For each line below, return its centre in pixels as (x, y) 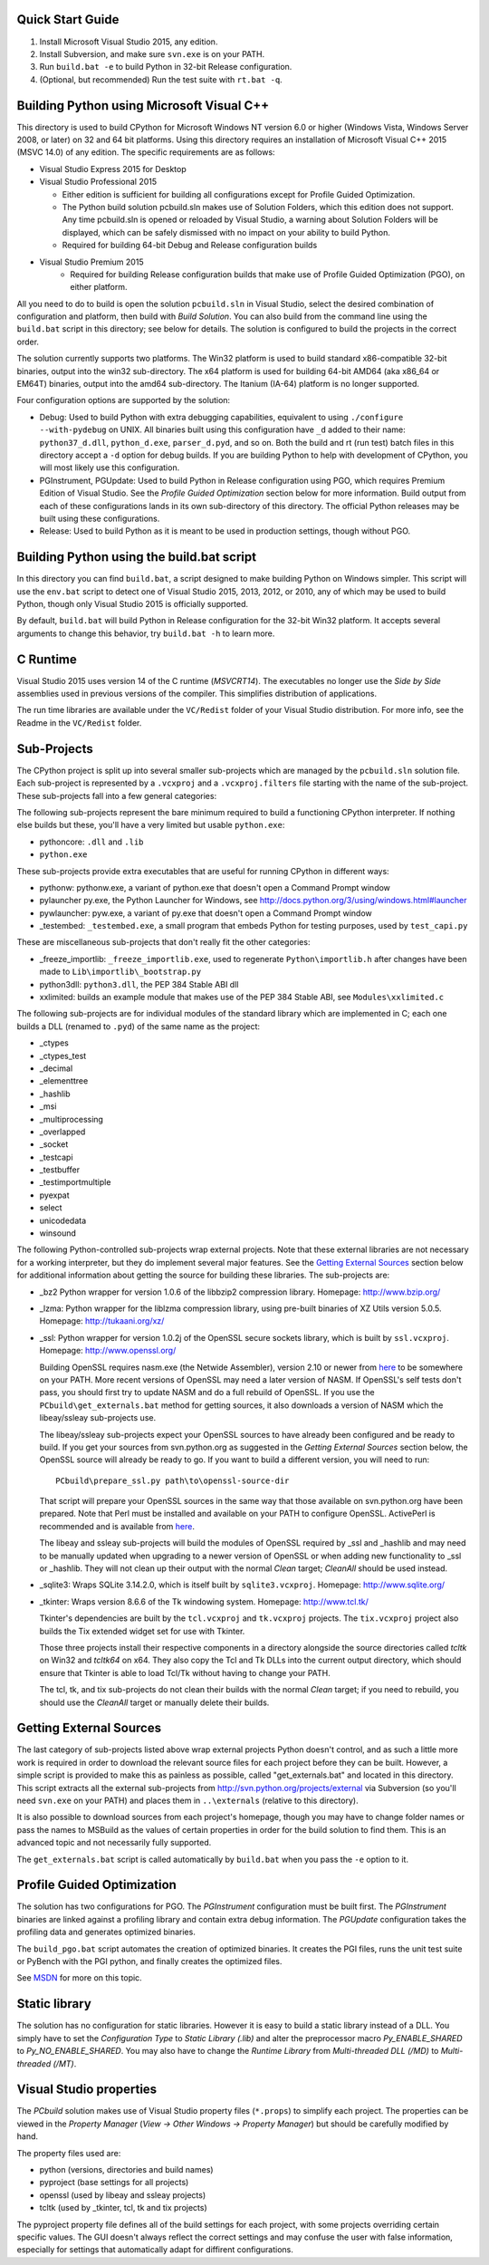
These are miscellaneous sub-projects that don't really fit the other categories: (163, 942)
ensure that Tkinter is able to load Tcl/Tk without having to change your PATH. (185, 1672)
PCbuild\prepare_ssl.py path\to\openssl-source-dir (173, 1480)
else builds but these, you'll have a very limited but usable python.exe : (151, 825)
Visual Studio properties (87, 2090)
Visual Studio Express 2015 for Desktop (113, 169)
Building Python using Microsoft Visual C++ (143, 106)
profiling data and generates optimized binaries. (106, 1932)
